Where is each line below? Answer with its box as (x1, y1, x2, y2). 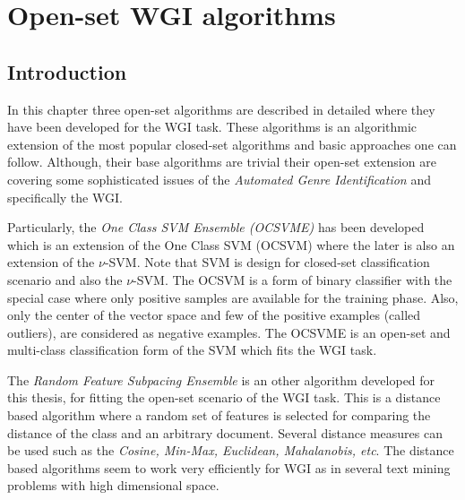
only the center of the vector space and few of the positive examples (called (7, 306, 421, 324)
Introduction (7, 57, 127, 85)
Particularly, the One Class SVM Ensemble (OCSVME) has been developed (7, 218, 425, 237)
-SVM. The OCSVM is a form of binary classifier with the (133, 270, 452, 289)
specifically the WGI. (7, 187, 123, 206)
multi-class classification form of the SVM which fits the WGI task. (7, 341, 377, 359)
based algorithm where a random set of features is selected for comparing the (7, 406, 431, 425)
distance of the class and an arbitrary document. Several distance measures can (7, 423, 443, 442)
